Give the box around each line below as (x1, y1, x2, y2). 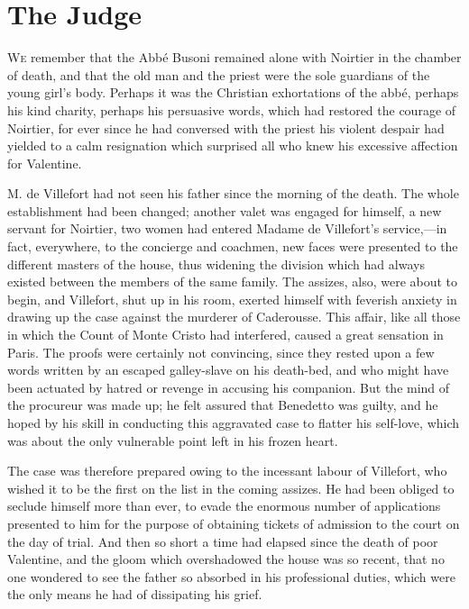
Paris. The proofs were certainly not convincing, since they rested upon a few (7, 342, 435, 361)
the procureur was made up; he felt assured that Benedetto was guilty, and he (7, 395, 438, 414)
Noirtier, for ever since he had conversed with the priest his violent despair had (7, 118, 445, 137)
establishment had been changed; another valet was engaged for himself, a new (7, 201, 442, 220)
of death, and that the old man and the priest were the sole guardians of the (7, 65, 430, 84)
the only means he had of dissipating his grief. (7, 585, 262, 604)
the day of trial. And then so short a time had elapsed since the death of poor (7, 532, 438, 550)
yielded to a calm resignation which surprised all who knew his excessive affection (7, 136, 458, 155)
